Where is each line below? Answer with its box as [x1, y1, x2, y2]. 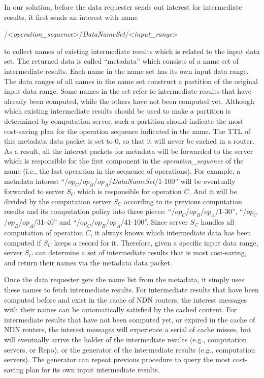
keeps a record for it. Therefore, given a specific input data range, [54, 237, 258, 248]
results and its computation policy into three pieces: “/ [4, 206, 175, 217]
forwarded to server [4, 186, 64, 197]
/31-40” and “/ [34, 217, 80, 227]
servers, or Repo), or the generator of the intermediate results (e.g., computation [4, 344, 255, 355]
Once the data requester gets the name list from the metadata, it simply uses [4, 274, 245, 285]
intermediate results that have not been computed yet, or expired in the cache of [4, 314, 255, 325]
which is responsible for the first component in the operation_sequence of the [4, 155, 244, 166]
